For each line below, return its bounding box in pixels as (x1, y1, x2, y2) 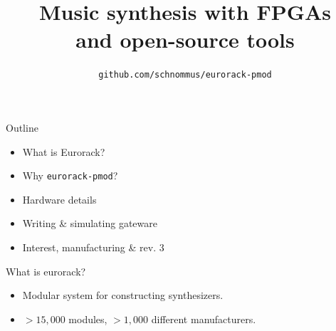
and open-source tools (75, 25, 295, 54)
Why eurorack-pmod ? (22, 168, 118, 183)
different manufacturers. (151, 311, 256, 326)
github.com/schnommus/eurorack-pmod (98, 70, 272, 80)
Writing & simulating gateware (22, 216, 157, 231)
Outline (6, 120, 38, 135)
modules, (68, 311, 107, 326)
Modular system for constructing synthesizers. (22, 288, 224, 303)
